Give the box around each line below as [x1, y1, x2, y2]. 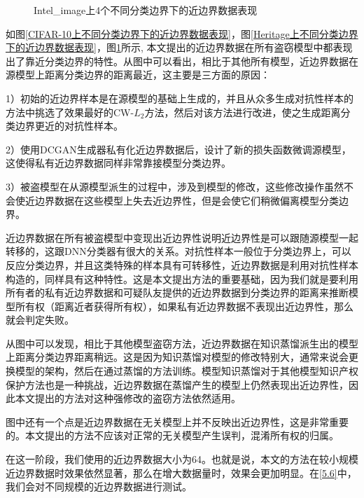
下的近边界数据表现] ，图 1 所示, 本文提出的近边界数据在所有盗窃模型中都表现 [6, 40, 353, 55]
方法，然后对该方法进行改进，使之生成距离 [144, 104, 341, 119]
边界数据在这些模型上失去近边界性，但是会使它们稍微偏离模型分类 [34, 193, 339, 207]
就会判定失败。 [6, 312, 74, 327]
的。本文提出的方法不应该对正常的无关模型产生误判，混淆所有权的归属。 [6, 428, 339, 443]
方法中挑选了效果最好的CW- [6, 104, 134, 119]
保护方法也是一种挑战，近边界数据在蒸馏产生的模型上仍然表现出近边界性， [6, 377, 349, 392]
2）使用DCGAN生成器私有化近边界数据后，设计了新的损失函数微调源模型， [6, 141, 351, 156]
